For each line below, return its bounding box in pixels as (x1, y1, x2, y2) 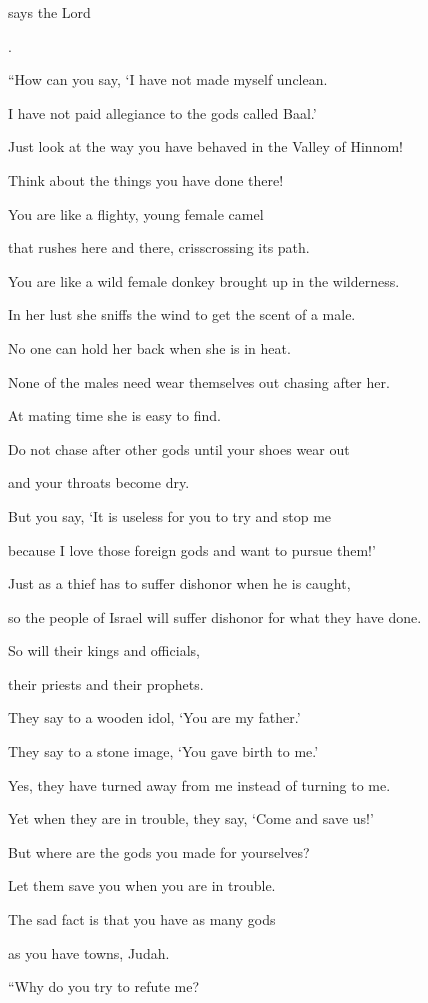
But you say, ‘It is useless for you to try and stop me (8, 505, 332, 526)
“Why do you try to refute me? (8, 976, 200, 997)
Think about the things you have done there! (8, 169, 284, 190)
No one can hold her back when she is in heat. (8, 337, 291, 358)
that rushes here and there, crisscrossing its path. (8, 237, 310, 258)
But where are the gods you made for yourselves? (8, 841, 310, 862)
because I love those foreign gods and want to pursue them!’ (8, 539, 376, 560)
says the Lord (8, 2, 91, 22)
